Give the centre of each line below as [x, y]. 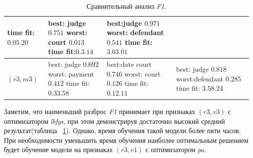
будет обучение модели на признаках [58, 149]
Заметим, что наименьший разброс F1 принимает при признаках [100, 111]
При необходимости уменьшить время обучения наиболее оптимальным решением [126, 140]
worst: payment [71, 73]
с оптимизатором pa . [176, 149]
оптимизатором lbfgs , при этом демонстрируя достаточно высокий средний [115, 121]
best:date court [129, 64]
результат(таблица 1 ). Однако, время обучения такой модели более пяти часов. [122, 130]
